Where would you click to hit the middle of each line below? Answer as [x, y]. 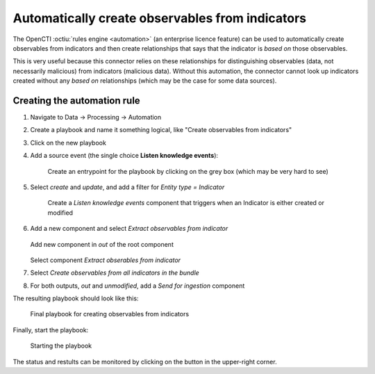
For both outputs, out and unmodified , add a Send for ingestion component [137, 286]
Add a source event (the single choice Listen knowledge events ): [124, 156]
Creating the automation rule [76, 100]
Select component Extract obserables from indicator [105, 260]
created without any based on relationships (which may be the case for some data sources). [145, 81]
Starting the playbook [61, 346]
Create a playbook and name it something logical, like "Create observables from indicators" [161, 130]
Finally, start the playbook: [51, 330]
